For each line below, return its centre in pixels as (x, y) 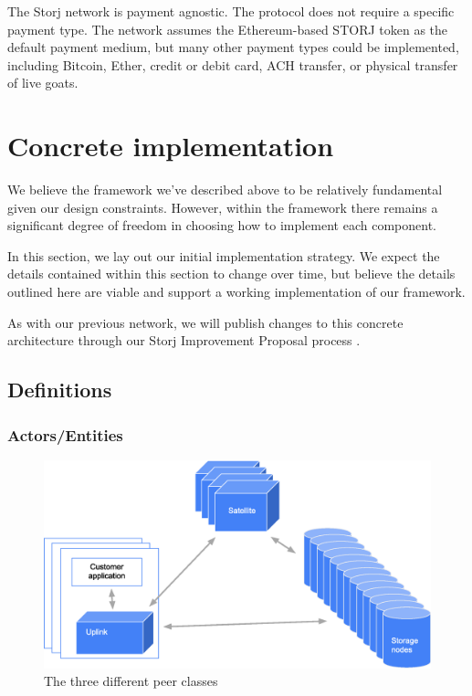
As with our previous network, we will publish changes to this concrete (205, 322)
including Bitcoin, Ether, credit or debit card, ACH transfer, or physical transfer (233, 64)
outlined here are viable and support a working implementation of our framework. (236, 292)
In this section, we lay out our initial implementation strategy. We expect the (224, 255)
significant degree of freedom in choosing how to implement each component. (222, 225)
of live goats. (43, 83)
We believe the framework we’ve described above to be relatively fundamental (225, 190)
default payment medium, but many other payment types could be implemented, (233, 47)
